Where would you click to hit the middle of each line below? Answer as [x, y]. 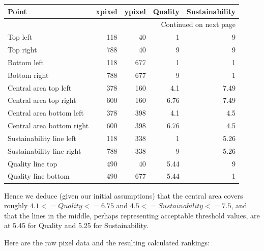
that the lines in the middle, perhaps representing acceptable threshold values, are [132, 215]
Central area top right [42, 100]
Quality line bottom [39, 176]
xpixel [107, 11]
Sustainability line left [42, 138]
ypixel [135, 11]
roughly [16, 205]
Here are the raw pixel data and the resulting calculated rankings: [107, 242]
